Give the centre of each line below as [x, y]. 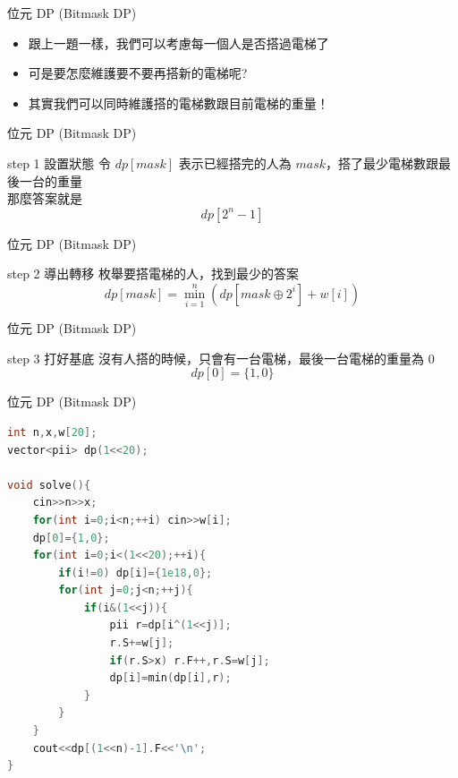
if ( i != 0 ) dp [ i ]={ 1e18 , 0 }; [136, 573]
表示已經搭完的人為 [235, 162]
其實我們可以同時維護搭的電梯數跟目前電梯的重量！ [178, 103]
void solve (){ [49, 485]
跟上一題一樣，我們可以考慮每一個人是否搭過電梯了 [178, 43]
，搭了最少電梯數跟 [382, 162]
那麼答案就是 [45, 198]
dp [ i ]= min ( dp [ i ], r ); [170, 678]
